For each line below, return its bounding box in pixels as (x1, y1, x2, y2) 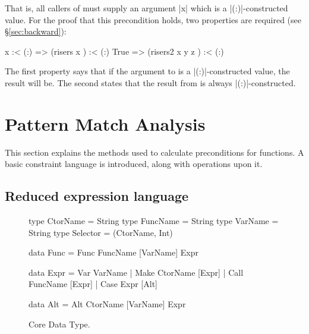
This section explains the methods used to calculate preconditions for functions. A (5, 146, 304, 158)
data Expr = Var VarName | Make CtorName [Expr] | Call (29, 266, 244, 278)
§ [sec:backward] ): (5, 25, 67, 37)
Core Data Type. (29, 317, 90, 330)
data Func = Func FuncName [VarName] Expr (29, 246, 198, 259)
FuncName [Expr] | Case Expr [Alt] (29, 278, 157, 290)
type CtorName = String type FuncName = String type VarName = (29, 215, 279, 227)
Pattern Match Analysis (5, 111, 206, 136)
